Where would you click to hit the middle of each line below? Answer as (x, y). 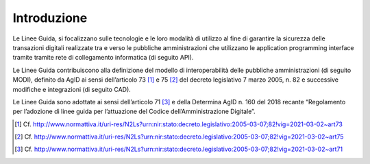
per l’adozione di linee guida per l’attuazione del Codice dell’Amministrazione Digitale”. (134, 112)
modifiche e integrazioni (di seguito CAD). (72, 89)
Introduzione (50, 18)
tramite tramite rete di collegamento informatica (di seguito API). (103, 58)
